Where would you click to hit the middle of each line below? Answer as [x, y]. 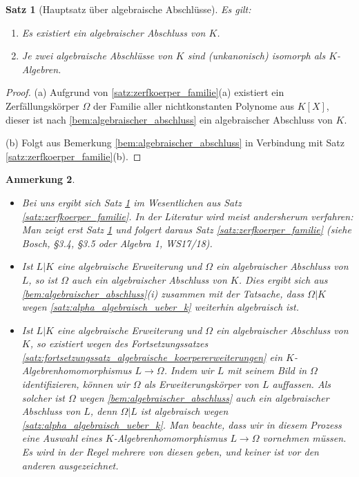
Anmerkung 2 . [40, 179]
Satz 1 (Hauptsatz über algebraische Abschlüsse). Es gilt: [128, 9]
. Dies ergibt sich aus [283, 279]
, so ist [43, 279]
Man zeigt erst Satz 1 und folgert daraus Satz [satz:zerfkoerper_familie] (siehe [186, 230]
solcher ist [43, 397]
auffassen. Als [302, 384]
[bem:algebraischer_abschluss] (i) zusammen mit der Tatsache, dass [163, 293]
